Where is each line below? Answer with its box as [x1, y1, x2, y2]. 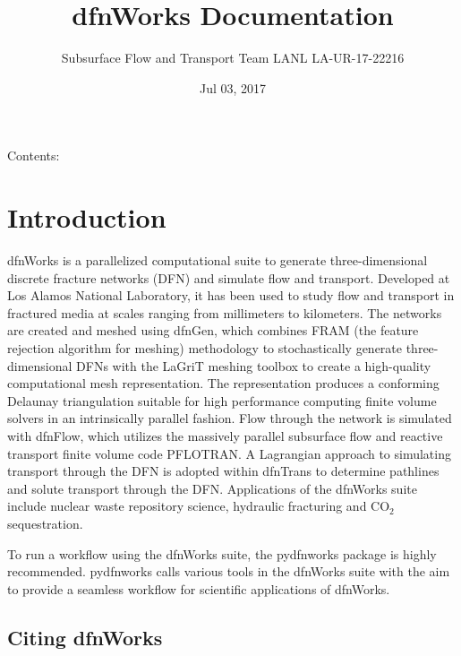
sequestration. [7, 514, 83, 532]
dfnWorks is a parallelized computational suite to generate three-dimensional [7, 251, 428, 270]
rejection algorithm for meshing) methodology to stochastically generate [7, 339, 402, 357]
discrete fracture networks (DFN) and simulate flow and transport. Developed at [7, 268, 450, 287]
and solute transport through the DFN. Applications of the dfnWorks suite [7, 479, 417, 497]
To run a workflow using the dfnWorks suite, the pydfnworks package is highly [7, 544, 437, 563]
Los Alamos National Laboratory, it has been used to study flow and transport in [7, 286, 455, 305]
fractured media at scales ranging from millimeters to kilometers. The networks [7, 303, 442, 322]
